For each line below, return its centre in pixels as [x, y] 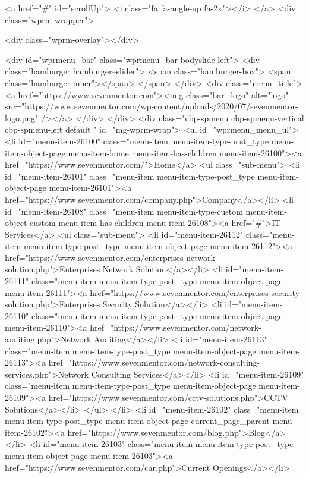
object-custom [30, 223]
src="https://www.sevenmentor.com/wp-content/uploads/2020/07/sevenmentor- [152, 106]
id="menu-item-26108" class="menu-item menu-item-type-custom [124, 211]
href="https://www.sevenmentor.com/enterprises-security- [196, 292]
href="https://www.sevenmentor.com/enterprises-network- [111, 257]
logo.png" [22, 117]
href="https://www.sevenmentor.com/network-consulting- [154, 362]
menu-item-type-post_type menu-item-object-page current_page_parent [137, 421]
